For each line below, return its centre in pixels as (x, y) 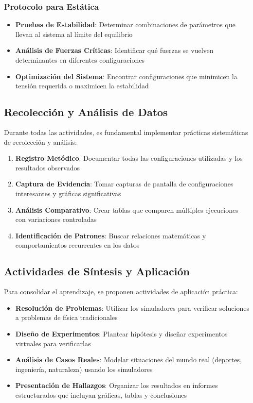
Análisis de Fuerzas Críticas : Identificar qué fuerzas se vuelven (114, 50)
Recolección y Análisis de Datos (86, 112)
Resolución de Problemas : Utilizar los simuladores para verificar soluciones (132, 308)
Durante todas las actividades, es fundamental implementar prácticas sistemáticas (126, 132)
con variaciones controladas (56, 219)
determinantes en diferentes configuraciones (80, 60)
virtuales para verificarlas (53, 343)
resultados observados (48, 167)
